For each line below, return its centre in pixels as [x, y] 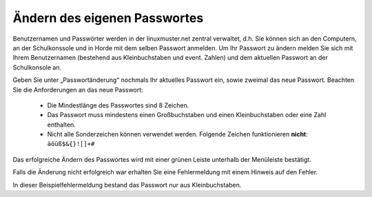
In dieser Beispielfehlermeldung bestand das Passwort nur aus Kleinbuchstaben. [127, 185]
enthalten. [61, 125]
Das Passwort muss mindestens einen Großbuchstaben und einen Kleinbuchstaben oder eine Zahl [187, 115]
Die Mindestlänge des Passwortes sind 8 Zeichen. [118, 105]
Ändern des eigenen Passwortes [108, 18]
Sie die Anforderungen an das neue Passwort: [78, 90]
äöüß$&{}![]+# [71, 144]
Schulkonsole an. [37, 67]
